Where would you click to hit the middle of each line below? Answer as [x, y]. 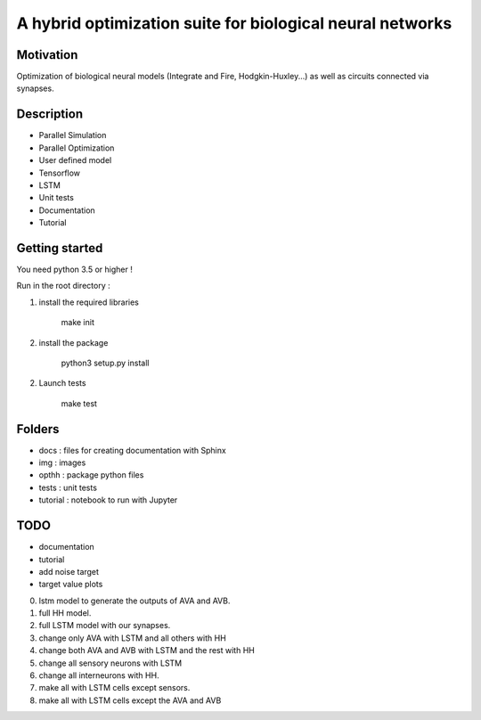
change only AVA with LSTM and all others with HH [132, 638]
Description [50, 115]
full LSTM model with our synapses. [105, 626]
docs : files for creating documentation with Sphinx [132, 450]
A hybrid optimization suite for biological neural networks [234, 23]
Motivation [47, 55]
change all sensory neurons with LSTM [110, 663]
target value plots [71, 585]
